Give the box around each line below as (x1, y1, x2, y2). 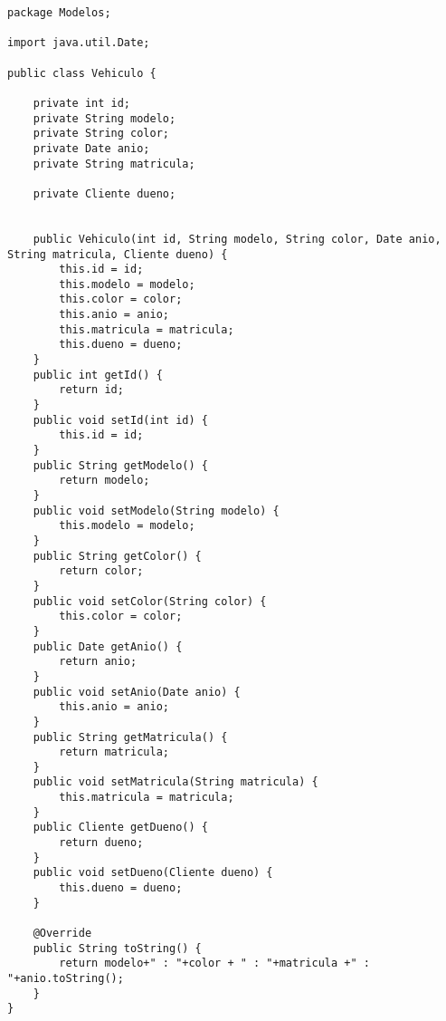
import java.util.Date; (7, 36, 150, 50)
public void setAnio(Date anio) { (33, 685, 241, 698)
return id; (59, 383, 124, 397)
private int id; (33, 96, 131, 110)
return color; (59, 564, 144, 578)
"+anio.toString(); (7, 972, 124, 985)
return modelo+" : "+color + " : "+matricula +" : (59, 957, 370, 970)
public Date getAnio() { (33, 640, 183, 653)
